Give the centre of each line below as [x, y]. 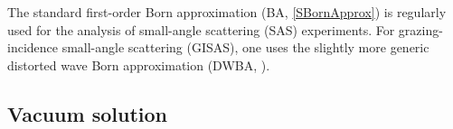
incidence [33, 47]
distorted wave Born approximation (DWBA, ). [139, 64]
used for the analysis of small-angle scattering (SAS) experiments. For [201, 29]
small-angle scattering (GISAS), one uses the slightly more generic [245, 47]
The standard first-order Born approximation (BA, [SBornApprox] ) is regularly [227, 12]
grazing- [420, 29]
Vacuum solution [88, 113]
